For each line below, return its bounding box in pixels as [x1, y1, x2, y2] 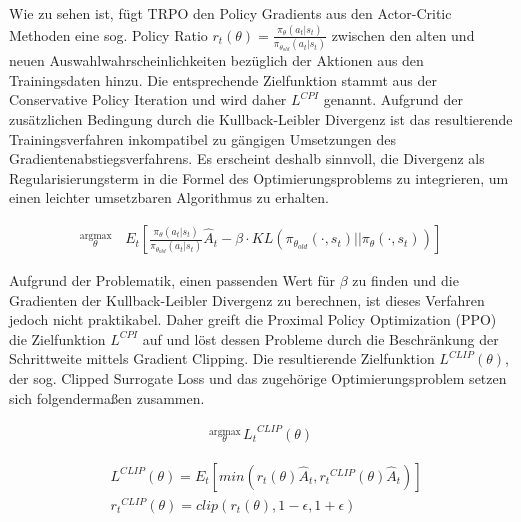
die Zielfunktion [9, 328, 106, 349]
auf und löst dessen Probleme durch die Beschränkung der [142, 328, 499, 349]
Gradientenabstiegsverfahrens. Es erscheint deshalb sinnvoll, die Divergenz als [9, 148, 485, 169]
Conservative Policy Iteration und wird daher [9, 89, 287, 110]
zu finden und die [352, 270, 459, 291]
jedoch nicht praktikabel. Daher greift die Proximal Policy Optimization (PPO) [9, 309, 497, 330]
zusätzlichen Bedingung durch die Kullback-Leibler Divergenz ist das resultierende [9, 109, 513, 130]
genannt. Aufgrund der [323, 89, 463, 110]
